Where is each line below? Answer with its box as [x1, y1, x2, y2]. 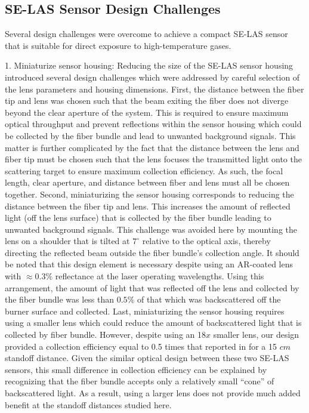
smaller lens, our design [213, 328, 299, 341]
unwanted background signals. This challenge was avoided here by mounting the [5, 223, 297, 235]
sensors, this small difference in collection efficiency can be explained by [5, 363, 267, 375]
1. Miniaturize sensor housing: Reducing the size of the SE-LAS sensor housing [5, 59, 293, 72]
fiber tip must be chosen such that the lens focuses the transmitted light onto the [5, 153, 302, 165]
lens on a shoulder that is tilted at [5, 235, 130, 247]
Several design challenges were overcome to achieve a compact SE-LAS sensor [5, 27, 288, 40]
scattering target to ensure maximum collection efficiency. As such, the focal [5, 164, 283, 177]
